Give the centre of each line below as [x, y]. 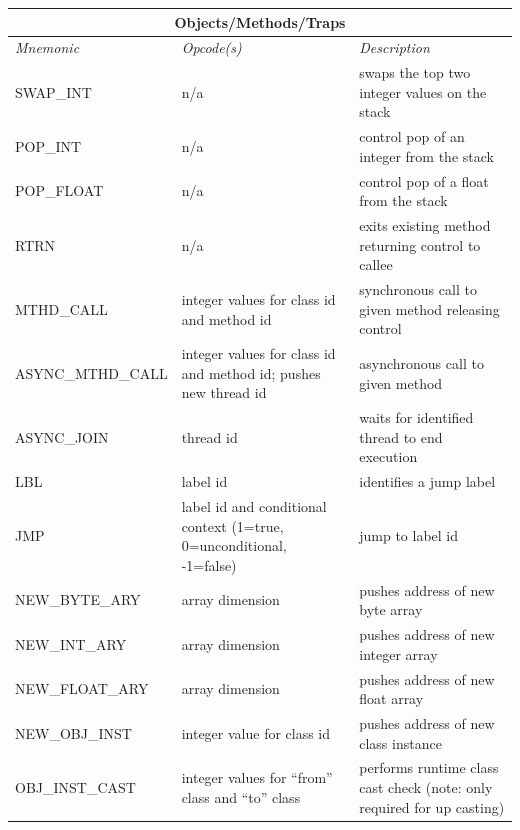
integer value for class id [256, 732]
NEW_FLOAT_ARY [82, 688]
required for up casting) [432, 806]
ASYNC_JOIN [62, 436]
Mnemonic [47, 47]
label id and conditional [254, 506]
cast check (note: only [426, 787]
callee [376, 264]
